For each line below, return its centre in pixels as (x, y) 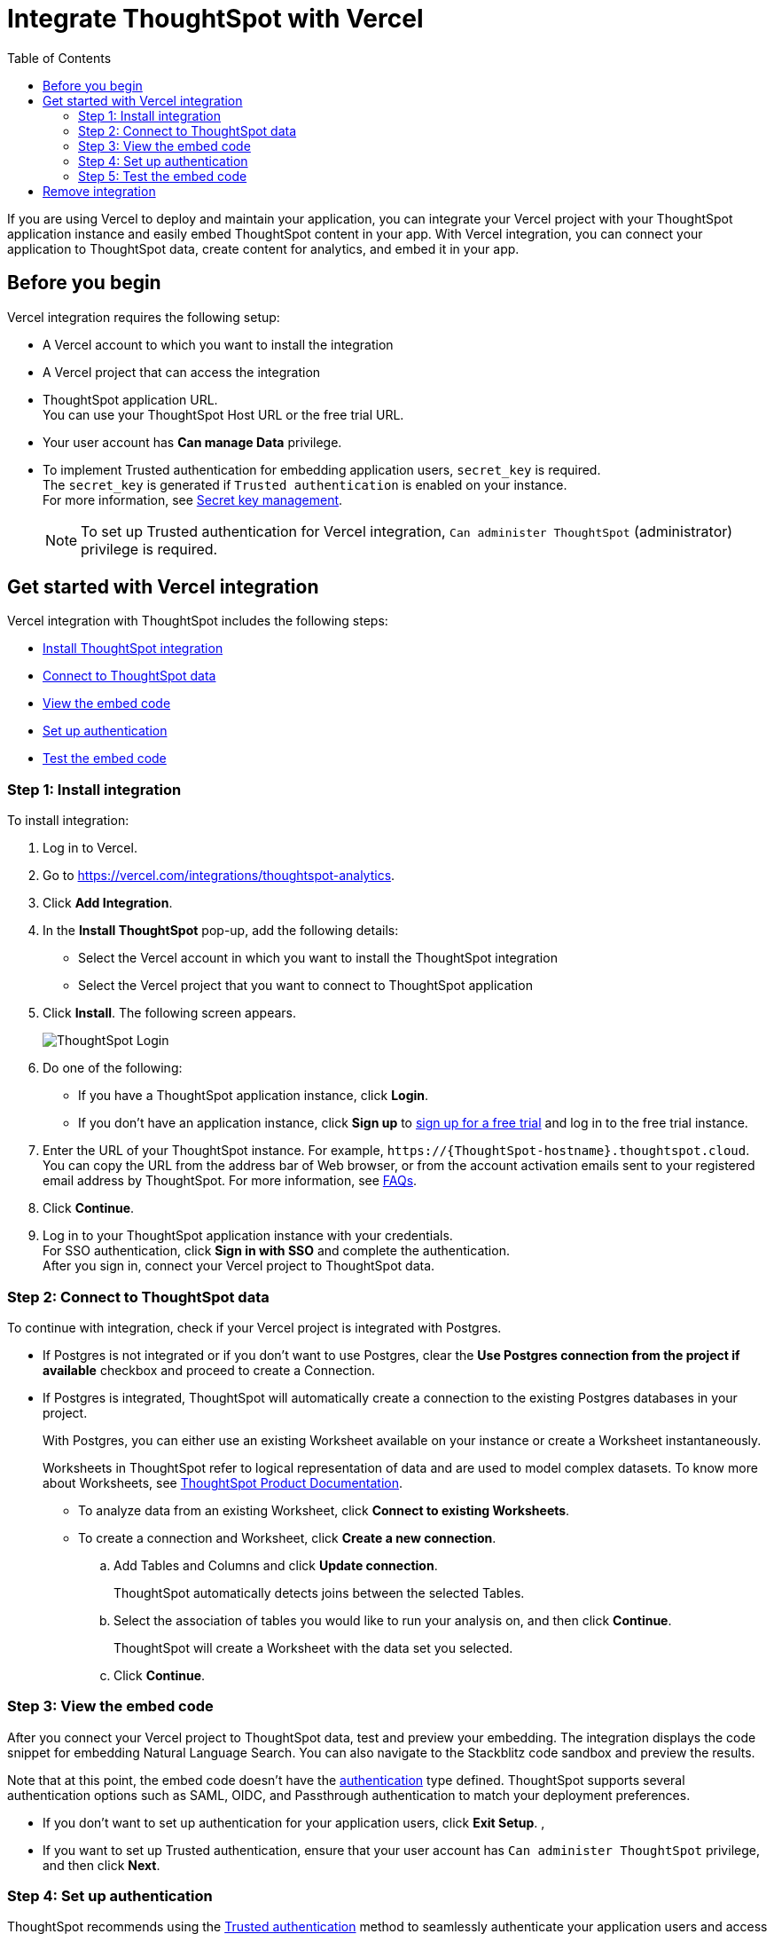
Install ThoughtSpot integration (133, 649)
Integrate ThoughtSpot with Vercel (215, 19)
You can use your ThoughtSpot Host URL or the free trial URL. (223, 414)
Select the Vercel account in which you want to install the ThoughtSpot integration (318, 958)
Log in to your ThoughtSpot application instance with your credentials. (248, 1236)
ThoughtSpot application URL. (130, 399)
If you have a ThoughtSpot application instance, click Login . (254, 1096)
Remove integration (99, 191)
